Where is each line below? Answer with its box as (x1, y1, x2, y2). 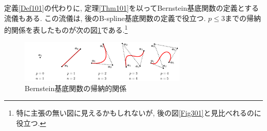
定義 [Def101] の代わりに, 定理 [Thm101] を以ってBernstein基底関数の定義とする (4, 3, 259, 13)
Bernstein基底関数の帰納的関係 (25, 82, 127, 93)
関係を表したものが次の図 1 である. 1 (11, 23, 128, 35)
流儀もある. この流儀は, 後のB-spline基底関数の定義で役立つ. (4, 12, 206, 23)
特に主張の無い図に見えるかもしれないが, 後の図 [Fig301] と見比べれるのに (16, 107, 261, 118)
